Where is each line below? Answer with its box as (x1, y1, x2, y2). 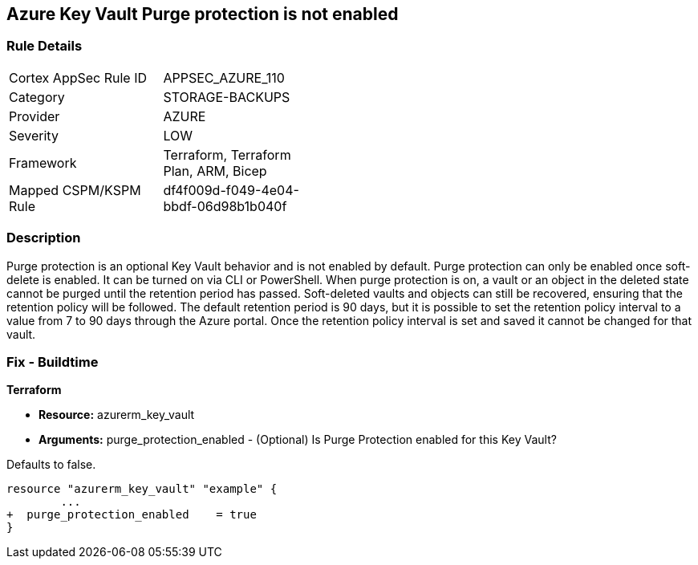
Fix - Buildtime (6, 353, 99, 370)
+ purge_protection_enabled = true (6, 508, 257, 522)
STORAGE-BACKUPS (163, 88, 290, 105)
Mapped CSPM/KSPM (9, 181, 141, 198)
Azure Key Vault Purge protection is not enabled (6, 4, 399, 24)
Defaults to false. (6, 457, 96, 472)
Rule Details (6, 38, 83, 55)
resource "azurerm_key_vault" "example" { (6, 482, 278, 496)
